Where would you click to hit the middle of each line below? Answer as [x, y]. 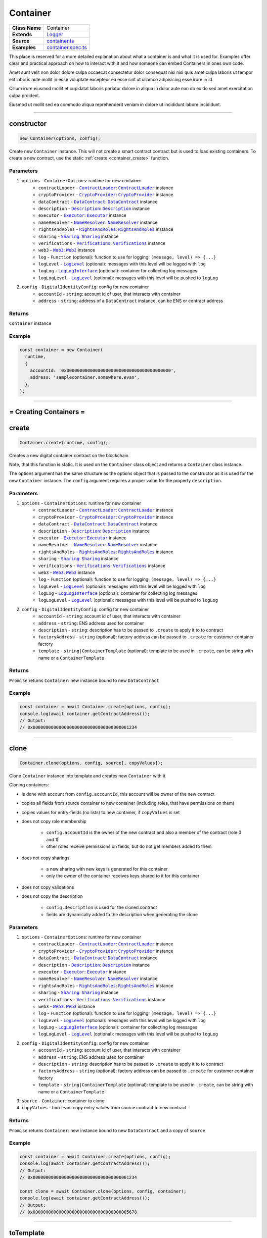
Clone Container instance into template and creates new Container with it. [88, 776]
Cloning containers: [29, 785]
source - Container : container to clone [63, 1101]
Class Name [27, 28]
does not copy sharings [45, 858]
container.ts [60, 41]
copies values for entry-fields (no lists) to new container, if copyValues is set [101, 812]
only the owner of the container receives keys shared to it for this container [123, 876]
